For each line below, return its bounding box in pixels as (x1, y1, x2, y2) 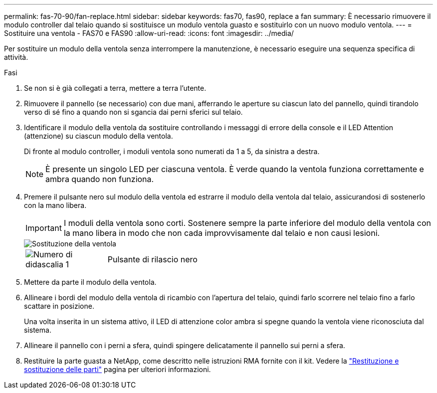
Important (25, 223, 62, 233)
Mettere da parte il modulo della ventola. (24, 278, 157, 286)
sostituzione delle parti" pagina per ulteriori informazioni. (24, 365, 211, 374)
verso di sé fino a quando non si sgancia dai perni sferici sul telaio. (24, 108, 243, 116)
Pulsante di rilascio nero (107, 254, 198, 264)
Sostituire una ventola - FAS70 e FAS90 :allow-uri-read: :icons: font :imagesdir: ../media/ (4, 29, 294, 37)
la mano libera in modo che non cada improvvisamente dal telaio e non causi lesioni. (63, 228, 380, 238)
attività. (4, 53, 28, 61)
